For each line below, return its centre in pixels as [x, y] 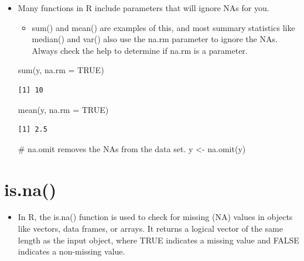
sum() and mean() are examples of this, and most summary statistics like [163, 27]
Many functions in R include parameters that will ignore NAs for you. [144, 8]
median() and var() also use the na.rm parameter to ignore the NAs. [155, 39]
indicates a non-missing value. [71, 251]
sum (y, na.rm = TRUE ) [61, 70]
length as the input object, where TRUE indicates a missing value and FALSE [158, 240]
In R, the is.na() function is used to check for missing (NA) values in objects [155, 217]
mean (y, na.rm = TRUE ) [63, 109]
